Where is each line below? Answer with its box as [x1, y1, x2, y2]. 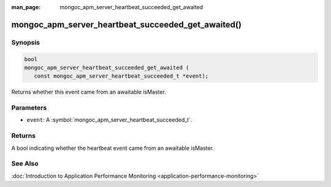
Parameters [11, 104, 47, 112]
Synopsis [11, 38, 40, 46]
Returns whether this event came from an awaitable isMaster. [11, 89, 167, 96]
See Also [11, 159, 39, 168]
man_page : [11, 4, 41, 10]
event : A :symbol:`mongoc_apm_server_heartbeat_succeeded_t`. [26, 116, 192, 123]
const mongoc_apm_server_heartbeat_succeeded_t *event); [34, 73, 209, 79]
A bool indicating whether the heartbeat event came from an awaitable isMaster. [11, 144, 215, 152]
